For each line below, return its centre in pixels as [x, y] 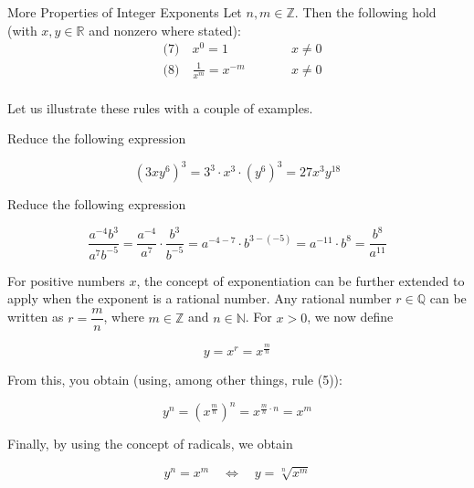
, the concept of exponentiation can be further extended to [300, 280]
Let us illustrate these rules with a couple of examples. [160, 107]
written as [36, 317]
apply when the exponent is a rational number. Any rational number [200, 298]
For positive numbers [66, 280]
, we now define [350, 317]
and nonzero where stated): [165, 30]
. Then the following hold [365, 12]
